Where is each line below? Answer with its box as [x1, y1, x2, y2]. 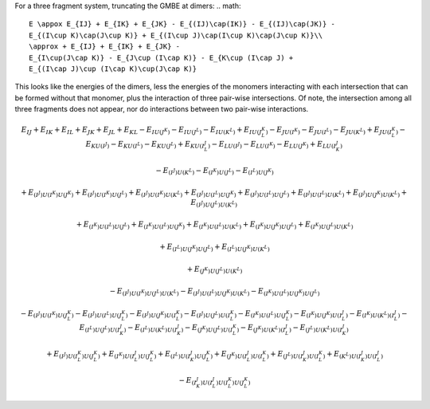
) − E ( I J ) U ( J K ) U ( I [125, 309, 177, 320]
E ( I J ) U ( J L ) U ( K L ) [190, 198, 238, 209]
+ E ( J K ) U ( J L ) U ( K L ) [186, 264, 243, 275]
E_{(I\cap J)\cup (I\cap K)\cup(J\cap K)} [29, 64, 197, 73]
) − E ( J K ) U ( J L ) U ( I [181, 323, 233, 334]
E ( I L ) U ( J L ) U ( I [79, 323, 120, 334]
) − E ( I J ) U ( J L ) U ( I [180, 309, 231, 320]
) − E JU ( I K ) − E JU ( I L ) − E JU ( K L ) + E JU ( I [265, 125, 393, 136]
